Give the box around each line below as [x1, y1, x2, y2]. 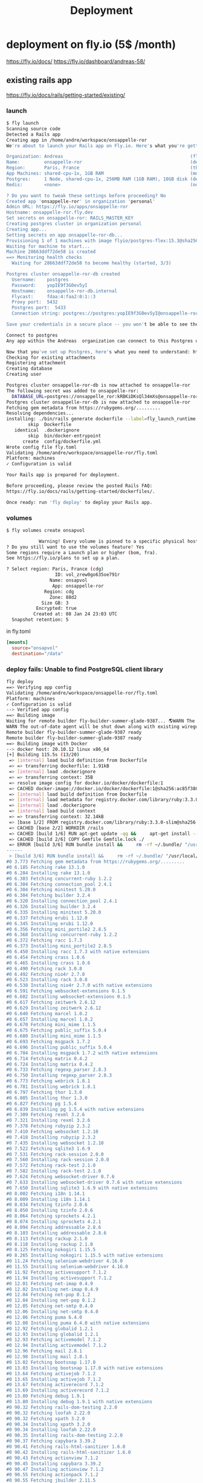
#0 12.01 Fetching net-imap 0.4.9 [6, 1280, 94, 1286]
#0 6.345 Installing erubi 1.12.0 [6, 920, 94, 926]
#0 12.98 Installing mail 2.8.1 [6, 1354, 88, 1360]
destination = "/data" [11, 650, 63, 656]
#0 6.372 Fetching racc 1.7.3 [6, 937, 83, 944]
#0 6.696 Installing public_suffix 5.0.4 [6, 1044, 112, 1050]
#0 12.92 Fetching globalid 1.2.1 [6, 1326, 94, 1332]
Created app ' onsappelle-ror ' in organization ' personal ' [6, 198, 155, 205]
